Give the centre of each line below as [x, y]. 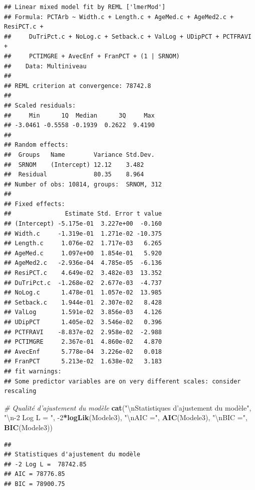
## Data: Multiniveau [45, 66]
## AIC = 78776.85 [35, 474]
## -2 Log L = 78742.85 [45, 464]
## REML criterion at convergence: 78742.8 [78, 86]
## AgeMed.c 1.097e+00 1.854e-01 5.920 [83, 253]
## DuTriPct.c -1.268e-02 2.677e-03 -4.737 [83, 283]
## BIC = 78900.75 [35, 484]
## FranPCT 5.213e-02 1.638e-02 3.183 [83, 362]
